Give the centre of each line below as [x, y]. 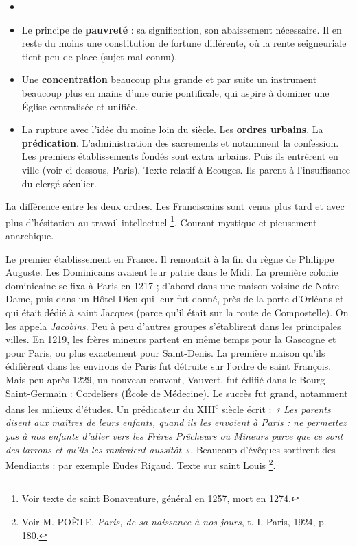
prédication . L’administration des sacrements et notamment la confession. [180, 142]
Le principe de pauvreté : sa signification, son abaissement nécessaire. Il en [182, 29]
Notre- [329, 285]
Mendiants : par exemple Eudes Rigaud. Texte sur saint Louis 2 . [141, 464]
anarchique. [30, 235]
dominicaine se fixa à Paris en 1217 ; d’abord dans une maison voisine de [159, 285]
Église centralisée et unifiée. [80, 106]
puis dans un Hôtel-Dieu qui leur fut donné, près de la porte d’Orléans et [190, 299]
